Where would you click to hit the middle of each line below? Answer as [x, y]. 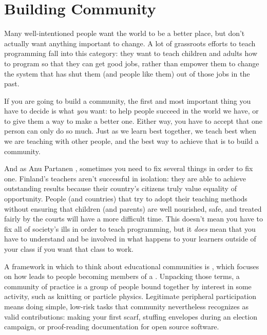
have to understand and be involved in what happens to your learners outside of [130, 239]
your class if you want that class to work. [69, 249]
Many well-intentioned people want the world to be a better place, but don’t [125, 33]
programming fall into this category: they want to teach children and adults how [131, 53]
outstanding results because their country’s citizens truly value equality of [120, 188]
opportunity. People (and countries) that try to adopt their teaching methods [126, 199]
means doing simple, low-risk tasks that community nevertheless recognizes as [126, 306]
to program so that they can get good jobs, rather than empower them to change [132, 63]
